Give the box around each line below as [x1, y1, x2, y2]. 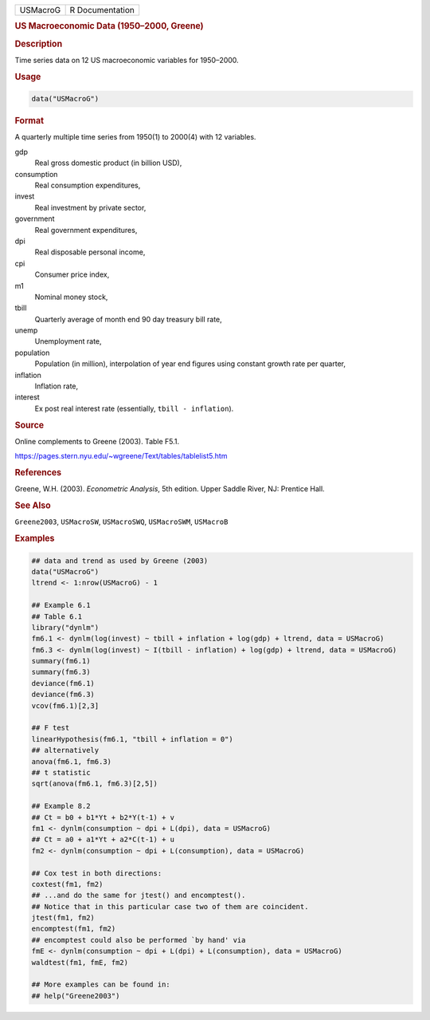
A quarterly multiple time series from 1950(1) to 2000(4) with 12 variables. [14, 132, 256, 142]
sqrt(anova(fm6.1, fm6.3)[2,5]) [31, 779, 158, 789]
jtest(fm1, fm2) [31, 913, 96, 923]
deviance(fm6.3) [31, 690, 96, 699]
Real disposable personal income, [34, 247, 146, 257]
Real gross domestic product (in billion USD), [34, 158, 182, 167]
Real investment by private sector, [34, 203, 147, 212]
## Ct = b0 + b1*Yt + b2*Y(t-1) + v [31, 813, 175, 821]
